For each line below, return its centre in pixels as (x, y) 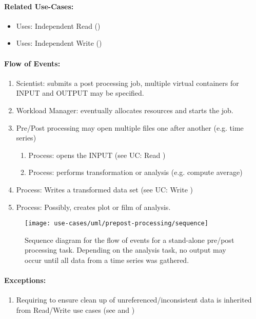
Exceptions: (25, 280)
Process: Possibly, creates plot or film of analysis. (93, 207)
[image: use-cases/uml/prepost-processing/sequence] (116, 224)
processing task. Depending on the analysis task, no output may (125, 250)
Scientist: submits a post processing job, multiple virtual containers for (127, 83)
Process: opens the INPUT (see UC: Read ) (97, 155)
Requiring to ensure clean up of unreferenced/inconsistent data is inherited (134, 300)
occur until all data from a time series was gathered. (107, 260)
